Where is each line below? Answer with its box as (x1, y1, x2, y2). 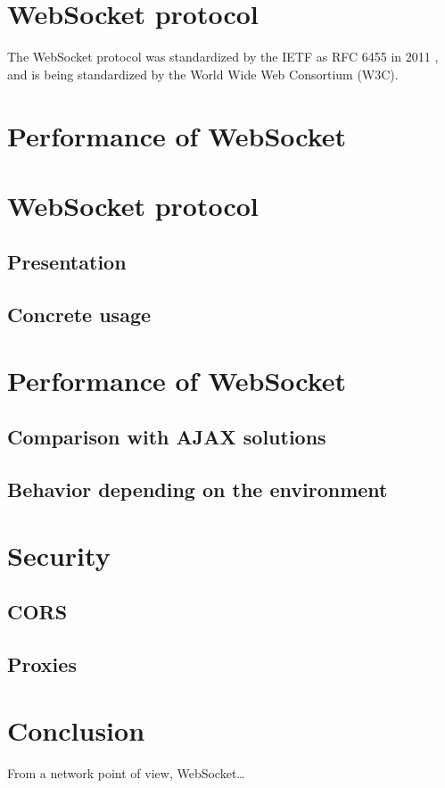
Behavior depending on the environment (7, 476, 388, 503)
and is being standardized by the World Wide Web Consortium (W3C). (7, 64, 399, 83)
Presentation (7, 248, 127, 276)
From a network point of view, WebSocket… (7, 763, 245, 782)
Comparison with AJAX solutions (7, 423, 326, 451)
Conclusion (7, 711, 145, 748)
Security (7, 536, 111, 573)
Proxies (7, 651, 77, 678)
